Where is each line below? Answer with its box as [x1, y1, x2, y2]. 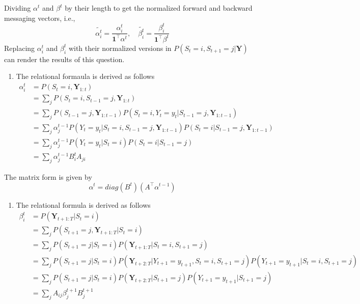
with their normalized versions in [68, 42, 172, 53]
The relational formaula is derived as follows [16, 71, 155, 81]
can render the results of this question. [4, 53, 125, 64]
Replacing [4, 42, 35, 53]
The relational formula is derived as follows [16, 199, 151, 210]
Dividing [4, 3, 31, 13]
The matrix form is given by [4, 171, 92, 182]
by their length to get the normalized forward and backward [65, 3, 253, 13]
